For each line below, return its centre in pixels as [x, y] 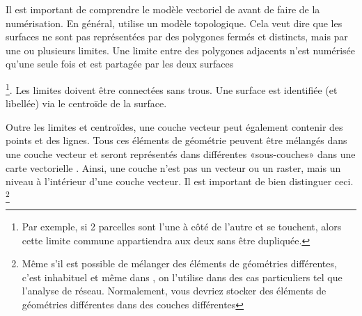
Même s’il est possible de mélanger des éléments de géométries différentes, [179, 263]
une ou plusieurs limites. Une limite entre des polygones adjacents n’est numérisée [180, 50]
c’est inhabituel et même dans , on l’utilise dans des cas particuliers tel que [182, 277]
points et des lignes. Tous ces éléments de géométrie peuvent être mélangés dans [176, 140]
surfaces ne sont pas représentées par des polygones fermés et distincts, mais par [177, 37]
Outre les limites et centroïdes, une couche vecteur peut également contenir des [174, 126]
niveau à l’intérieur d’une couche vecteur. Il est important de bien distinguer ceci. [180, 181]
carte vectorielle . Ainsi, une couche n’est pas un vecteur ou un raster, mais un [173, 167]
